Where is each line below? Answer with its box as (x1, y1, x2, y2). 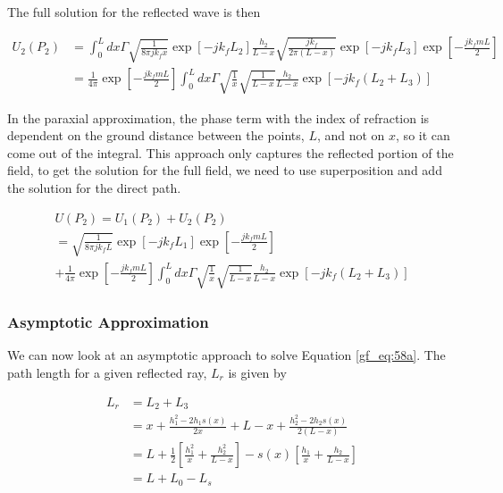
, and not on (316, 126, 385, 145)
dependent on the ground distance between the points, (7, 126, 305, 145)
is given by (228, 363, 287, 382)
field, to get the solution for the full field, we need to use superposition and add (7, 161, 442, 180)
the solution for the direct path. (7, 179, 181, 197)
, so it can (396, 126, 450, 145)
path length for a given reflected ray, (7, 363, 207, 382)
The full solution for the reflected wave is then (7, 3, 261, 21)
